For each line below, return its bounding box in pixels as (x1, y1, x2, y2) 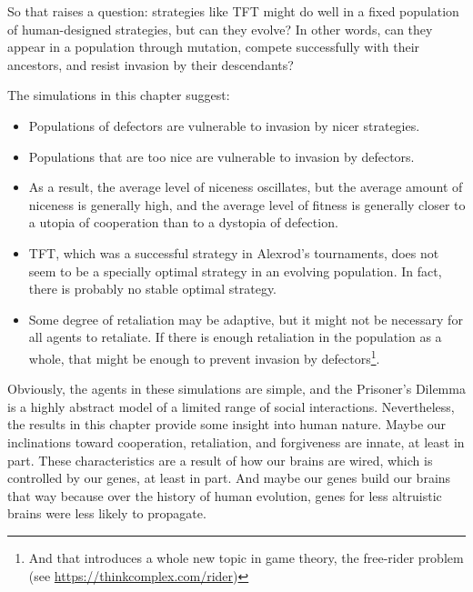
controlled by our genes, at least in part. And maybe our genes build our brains (7, 468, 451, 487)
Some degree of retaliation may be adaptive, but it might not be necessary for (28, 309, 463, 328)
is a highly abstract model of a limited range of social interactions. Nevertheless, (7, 396, 455, 416)
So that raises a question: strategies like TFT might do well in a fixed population (7, 2, 459, 20)
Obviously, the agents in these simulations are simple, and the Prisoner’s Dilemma (7, 379, 466, 398)
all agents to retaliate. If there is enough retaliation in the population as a (28, 327, 442, 346)
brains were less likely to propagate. (7, 504, 206, 523)
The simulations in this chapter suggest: (7, 85, 230, 105)
